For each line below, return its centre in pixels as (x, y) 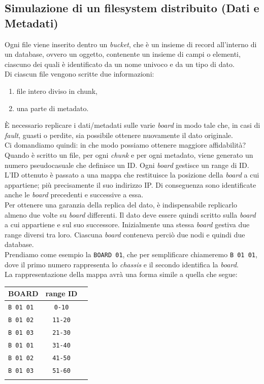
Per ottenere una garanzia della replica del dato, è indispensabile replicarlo (121, 204)
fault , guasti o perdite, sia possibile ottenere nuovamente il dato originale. (119, 135)
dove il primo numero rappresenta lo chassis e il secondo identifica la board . (122, 264)
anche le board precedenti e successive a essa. (74, 195)
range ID (61, 293)
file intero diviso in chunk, (57, 91)
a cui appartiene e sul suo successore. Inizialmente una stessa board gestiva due (127, 224)
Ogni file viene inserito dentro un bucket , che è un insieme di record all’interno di (131, 44)
